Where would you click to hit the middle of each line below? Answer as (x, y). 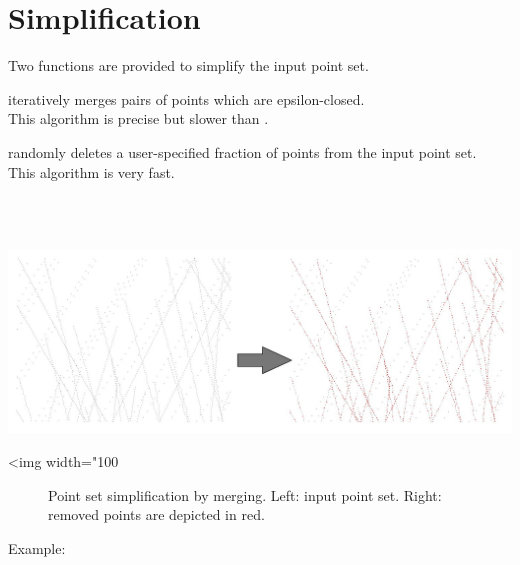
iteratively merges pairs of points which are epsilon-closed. (186, 98)
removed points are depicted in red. (156, 514)
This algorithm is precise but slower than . (138, 118)
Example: (37, 547)
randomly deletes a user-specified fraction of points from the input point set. (242, 151)
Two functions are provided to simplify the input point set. (188, 65)
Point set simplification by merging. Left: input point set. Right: (245, 494)
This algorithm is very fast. (91, 171)
